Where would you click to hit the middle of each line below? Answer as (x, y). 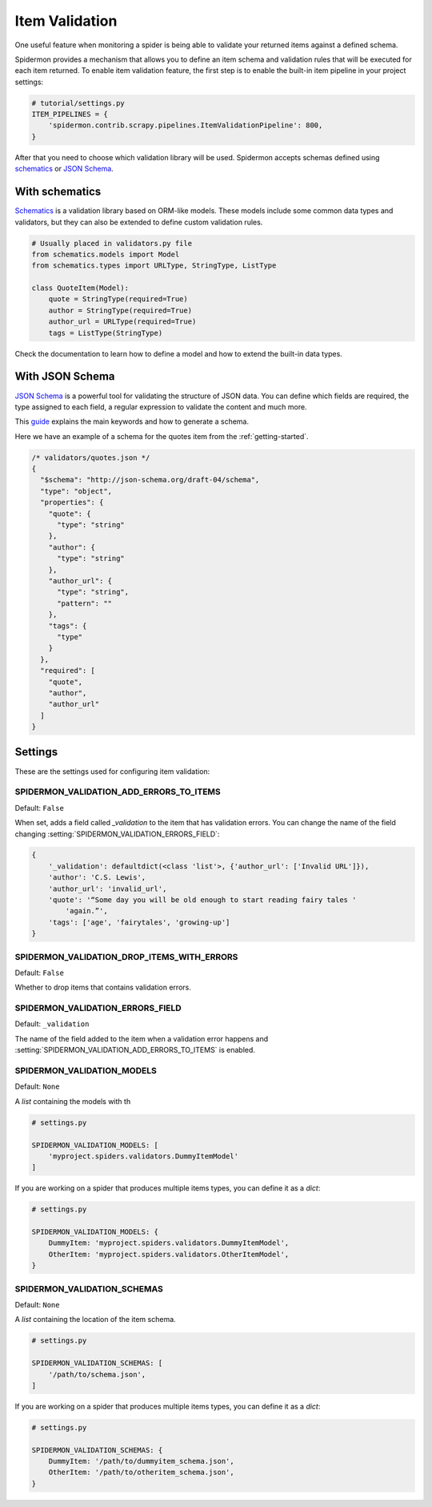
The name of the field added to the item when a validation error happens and (142, 1038)
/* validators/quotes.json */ (91, 457)
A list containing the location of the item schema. (95, 1320)
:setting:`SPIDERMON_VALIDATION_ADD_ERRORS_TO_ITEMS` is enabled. (135, 1050)
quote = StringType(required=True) (118, 299)
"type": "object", (76, 491)
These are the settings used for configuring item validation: (112, 771)
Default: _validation (52, 1024)
